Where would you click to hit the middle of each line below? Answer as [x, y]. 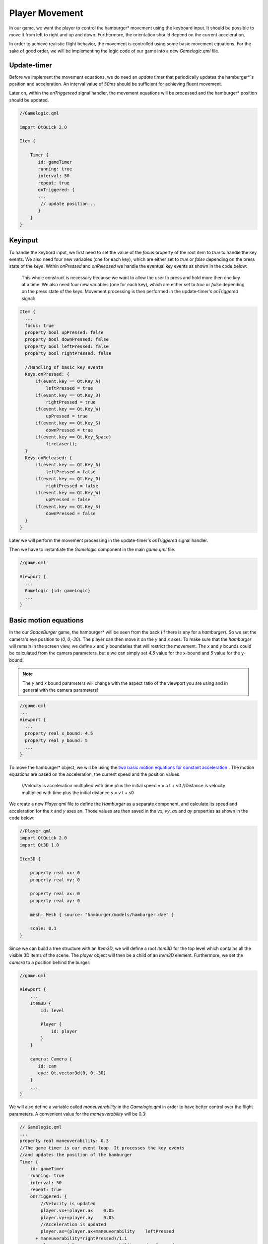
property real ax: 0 [55, 894]
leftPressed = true [69, 388]
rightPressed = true [71, 402]
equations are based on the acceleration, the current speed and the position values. [95, 774]
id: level [52, 1010]
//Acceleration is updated [73, 1225]
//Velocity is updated [68, 1203]
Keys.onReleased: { [49, 458]
